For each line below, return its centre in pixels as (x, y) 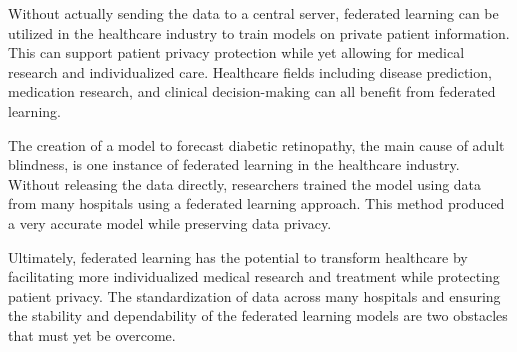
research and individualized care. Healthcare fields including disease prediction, (250, 71)
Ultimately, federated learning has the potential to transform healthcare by (238, 256)
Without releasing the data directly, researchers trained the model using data (245, 183)
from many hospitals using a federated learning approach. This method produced (256, 203)
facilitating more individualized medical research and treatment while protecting (254, 276)
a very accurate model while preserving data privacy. (170, 222)
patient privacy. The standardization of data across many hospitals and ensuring (254, 295)
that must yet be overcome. (92, 334)
